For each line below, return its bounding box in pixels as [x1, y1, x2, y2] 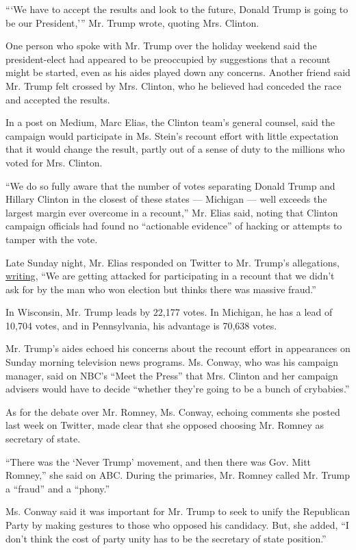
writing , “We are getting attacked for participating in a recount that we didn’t [5, 268, 335, 283]
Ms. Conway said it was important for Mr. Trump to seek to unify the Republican [5, 504, 351, 518]
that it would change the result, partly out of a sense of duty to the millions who [5, 142, 345, 156]
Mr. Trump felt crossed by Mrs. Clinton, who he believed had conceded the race [5, 78, 342, 92]
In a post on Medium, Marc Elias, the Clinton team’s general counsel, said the [5, 115, 335, 129]
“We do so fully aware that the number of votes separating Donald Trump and [5, 178, 335, 192]
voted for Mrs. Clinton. [5, 155, 103, 169]
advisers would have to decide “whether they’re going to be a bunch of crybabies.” [5, 382, 350, 396]
